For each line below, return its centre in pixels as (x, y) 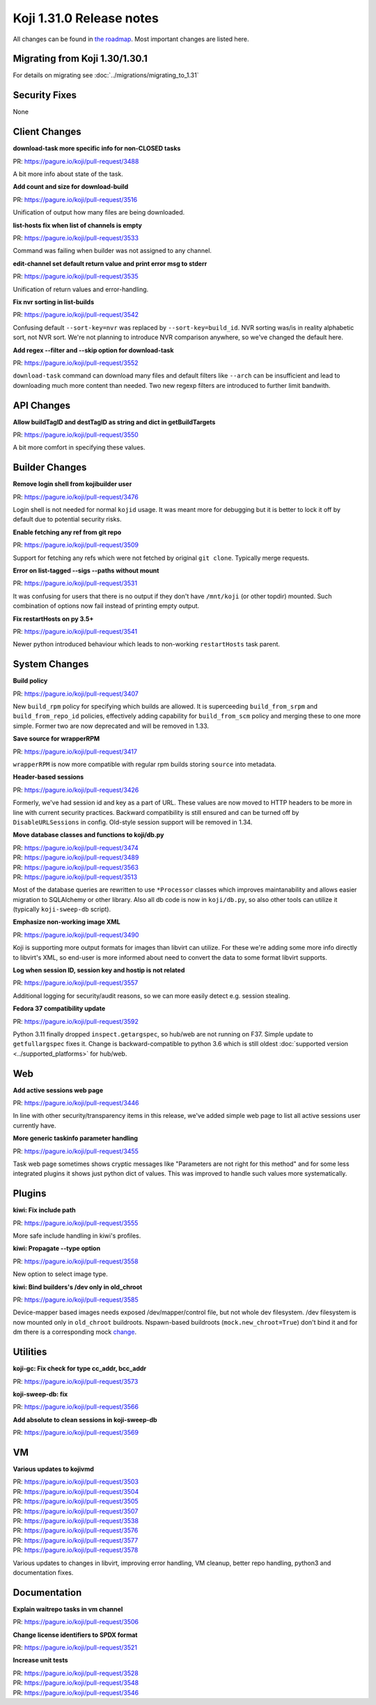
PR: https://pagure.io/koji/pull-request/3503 (76, 1482)
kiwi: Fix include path (44, 1210)
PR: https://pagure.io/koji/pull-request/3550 (76, 435)
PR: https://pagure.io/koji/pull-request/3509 (76, 545)
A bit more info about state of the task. (68, 174)
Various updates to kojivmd (53, 1469)
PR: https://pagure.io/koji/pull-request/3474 (76, 848)
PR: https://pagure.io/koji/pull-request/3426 (76, 790)
